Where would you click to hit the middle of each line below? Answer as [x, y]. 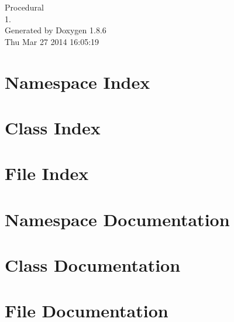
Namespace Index [78, 82]
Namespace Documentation [117, 219]
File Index [47, 173]
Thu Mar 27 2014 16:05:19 [52, 41]
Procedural [24, 7]
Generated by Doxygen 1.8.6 [56, 30]
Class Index [53, 127]
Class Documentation [93, 265]
